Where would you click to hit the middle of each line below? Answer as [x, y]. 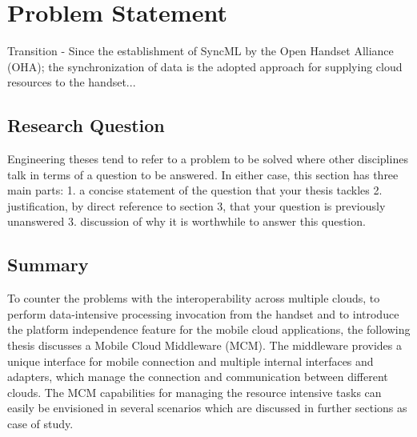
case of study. [40, 424]
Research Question [86, 125]
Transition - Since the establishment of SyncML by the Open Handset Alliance [200, 51]
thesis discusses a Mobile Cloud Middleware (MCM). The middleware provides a [204, 345]
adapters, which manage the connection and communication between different [198, 377]
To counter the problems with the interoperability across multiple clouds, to [194, 298]
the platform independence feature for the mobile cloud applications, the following [209, 329]
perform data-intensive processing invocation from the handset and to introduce [203, 313]
